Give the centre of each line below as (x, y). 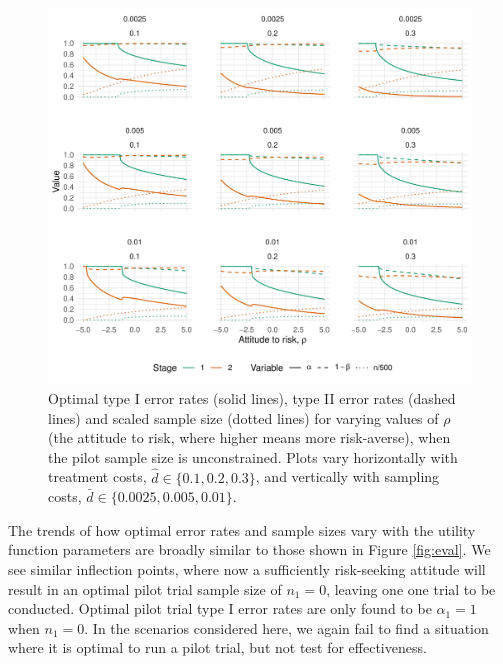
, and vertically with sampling (347, 476)
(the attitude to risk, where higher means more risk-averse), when (249, 437)
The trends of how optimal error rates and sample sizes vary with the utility (242, 529)
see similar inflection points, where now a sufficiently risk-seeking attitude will (247, 568)
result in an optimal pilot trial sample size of (145, 588)
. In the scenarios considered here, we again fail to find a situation (286, 627)
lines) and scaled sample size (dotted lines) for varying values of (243, 417)
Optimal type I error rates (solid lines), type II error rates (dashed (252, 397)
